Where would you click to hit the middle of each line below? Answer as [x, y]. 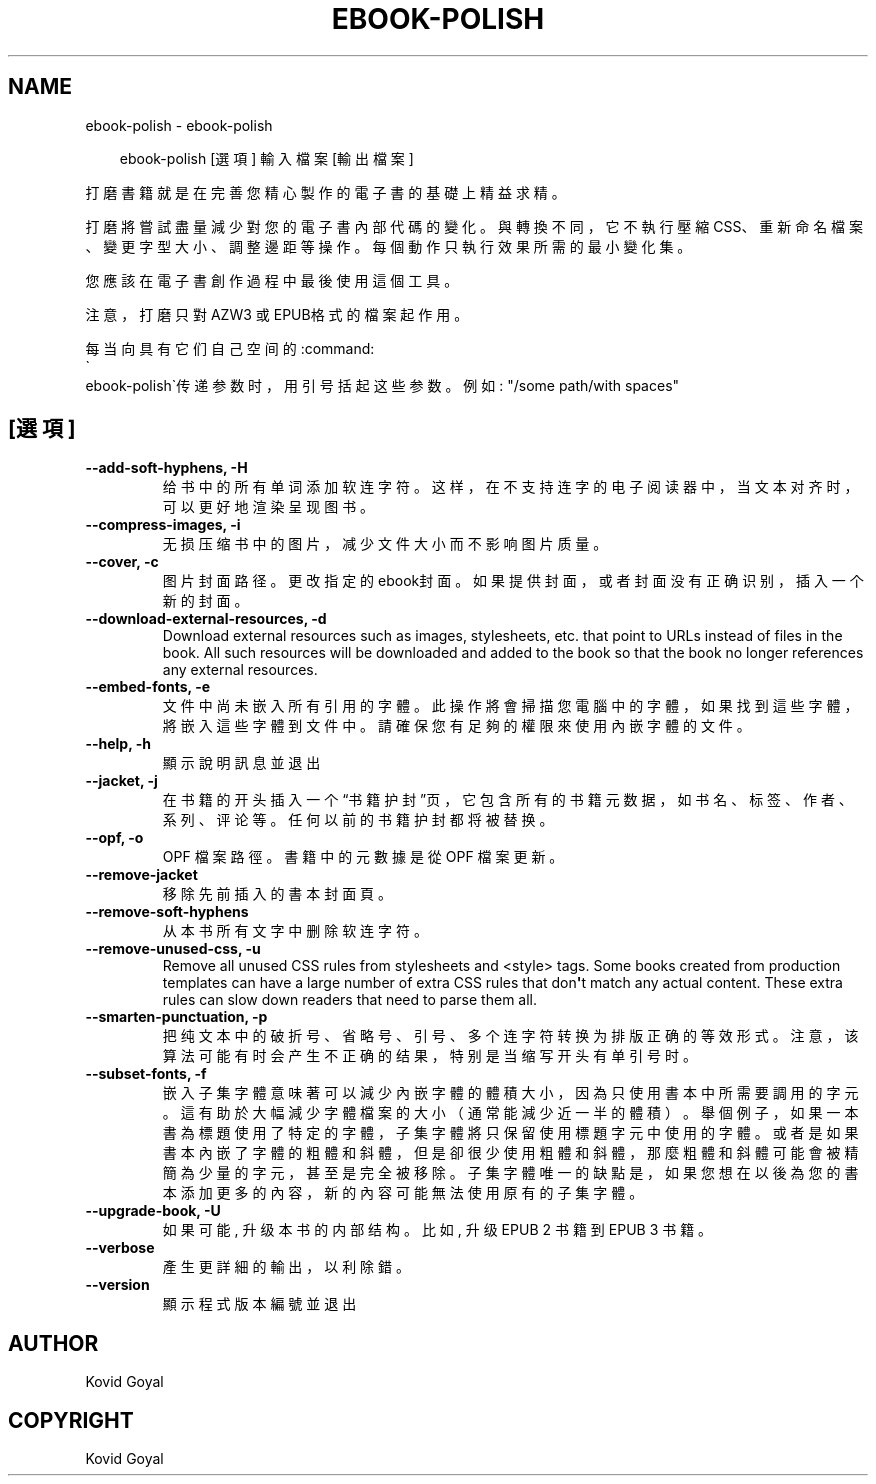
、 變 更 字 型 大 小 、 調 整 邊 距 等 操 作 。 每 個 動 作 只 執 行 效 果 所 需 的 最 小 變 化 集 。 [388, 246]
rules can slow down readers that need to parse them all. [350, 1000]
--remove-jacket [141, 875]
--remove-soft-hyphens [167, 912]
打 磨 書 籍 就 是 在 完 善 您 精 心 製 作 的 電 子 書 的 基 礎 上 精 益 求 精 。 [325, 192]
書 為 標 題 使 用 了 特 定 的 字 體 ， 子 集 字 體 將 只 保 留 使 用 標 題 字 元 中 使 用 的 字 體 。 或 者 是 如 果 [510, 1133]
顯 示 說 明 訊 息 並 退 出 [241, 763]
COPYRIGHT [71, 1420]
